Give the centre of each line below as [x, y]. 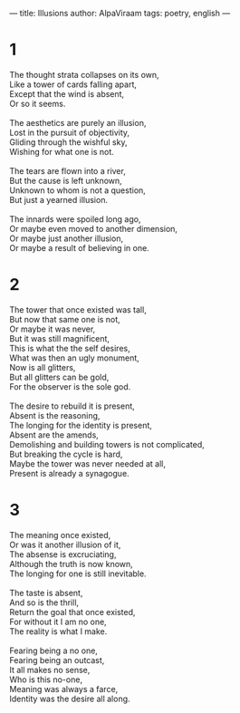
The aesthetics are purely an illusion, [78, 122]
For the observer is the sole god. [70, 386]
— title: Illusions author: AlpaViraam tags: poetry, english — [120, 13]
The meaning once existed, [60, 535]
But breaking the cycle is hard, [66, 454]
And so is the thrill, [44, 602]
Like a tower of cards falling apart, [73, 84]
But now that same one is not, [65, 319]
